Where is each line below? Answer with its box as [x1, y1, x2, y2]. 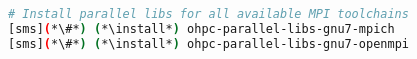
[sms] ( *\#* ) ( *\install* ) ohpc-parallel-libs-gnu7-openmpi [8, 36, 409, 51]
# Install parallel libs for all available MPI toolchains [8, 7, 409, 21]
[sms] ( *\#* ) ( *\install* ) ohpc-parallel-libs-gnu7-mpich [8, 21, 395, 36]
